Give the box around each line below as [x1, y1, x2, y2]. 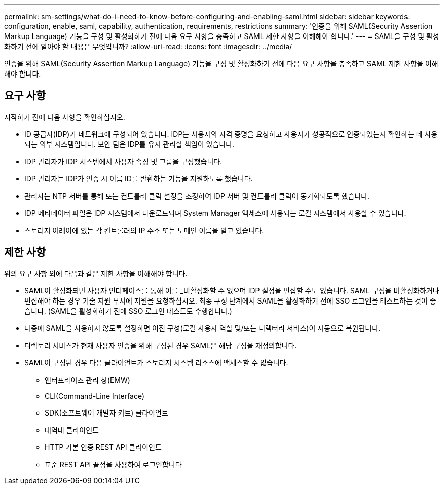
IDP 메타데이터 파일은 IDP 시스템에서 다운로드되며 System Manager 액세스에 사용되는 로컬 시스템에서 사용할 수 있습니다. [24, 208, 406, 217]
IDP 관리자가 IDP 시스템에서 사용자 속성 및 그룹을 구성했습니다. [24, 157, 223, 166]
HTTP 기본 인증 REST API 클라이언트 [45, 442, 162, 452]
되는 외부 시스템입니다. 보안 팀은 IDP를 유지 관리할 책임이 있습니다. [24, 139, 235, 148]
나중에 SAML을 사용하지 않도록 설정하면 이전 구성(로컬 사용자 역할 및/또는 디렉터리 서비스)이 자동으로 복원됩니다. [24, 323, 381, 332]
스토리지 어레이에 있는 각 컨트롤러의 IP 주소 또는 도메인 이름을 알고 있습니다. [24, 225, 264, 235]
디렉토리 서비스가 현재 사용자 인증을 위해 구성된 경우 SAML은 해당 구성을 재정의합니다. [24, 341, 297, 350]
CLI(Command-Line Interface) [45, 391, 145, 400]
